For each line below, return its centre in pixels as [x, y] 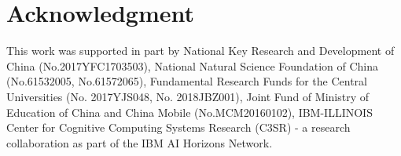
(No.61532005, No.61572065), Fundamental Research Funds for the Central [187, 81]
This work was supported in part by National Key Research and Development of [200, 51]
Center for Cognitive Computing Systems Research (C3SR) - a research [178, 127]
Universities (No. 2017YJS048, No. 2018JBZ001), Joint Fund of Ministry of [188, 96]
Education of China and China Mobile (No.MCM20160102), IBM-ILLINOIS [189, 112]
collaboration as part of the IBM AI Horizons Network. [140, 142]
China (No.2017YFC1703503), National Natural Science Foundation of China [192, 65]
